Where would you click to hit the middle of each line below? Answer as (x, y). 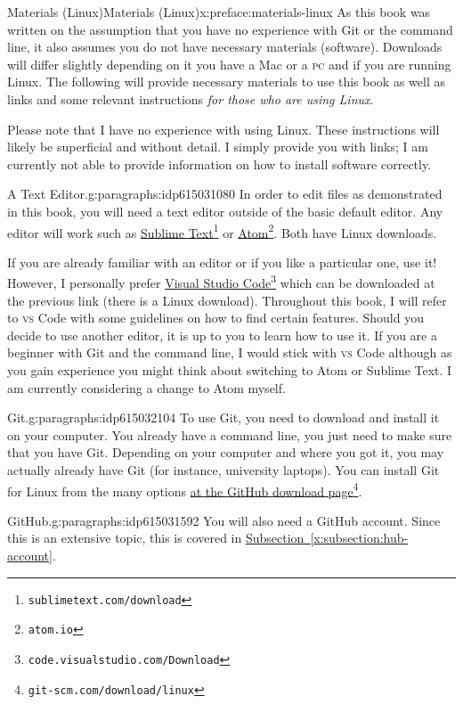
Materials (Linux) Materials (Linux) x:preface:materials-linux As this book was (219, 12)
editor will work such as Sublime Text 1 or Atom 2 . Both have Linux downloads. (222, 231)
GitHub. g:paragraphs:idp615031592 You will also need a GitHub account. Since (224, 520)
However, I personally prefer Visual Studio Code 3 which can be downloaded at (221, 282)
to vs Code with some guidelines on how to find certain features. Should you (215, 318)
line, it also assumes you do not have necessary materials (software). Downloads (225, 47)
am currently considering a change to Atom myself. (146, 387)
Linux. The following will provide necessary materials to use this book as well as (226, 82)
